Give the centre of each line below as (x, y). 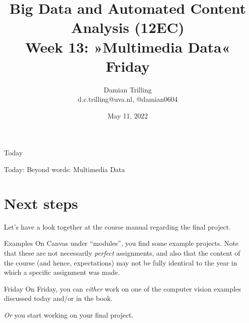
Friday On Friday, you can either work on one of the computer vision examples (123, 288)
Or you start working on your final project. (69, 314)
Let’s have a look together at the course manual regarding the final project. (117, 226)
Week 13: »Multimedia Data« (128, 46)
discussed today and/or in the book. (58, 298)
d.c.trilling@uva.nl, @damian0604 (128, 99)
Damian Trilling (128, 89)
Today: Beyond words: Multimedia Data (65, 169)
